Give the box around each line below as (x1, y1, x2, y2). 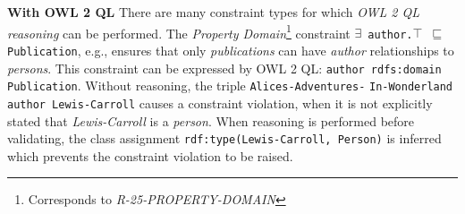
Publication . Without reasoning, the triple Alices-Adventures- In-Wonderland (7, 76, 453, 95)
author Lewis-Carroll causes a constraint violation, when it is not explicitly (7, 93, 433, 112)
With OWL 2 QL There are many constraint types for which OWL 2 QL (7, 3, 420, 21)
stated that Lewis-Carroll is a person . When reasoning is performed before (7, 111, 415, 130)
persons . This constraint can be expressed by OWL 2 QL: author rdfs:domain (7, 58, 442, 77)
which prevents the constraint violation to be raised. (7, 146, 293, 165)
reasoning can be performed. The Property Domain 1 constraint (7, 21, 351, 42)
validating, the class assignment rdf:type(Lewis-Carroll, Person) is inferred (7, 129, 442, 148)
